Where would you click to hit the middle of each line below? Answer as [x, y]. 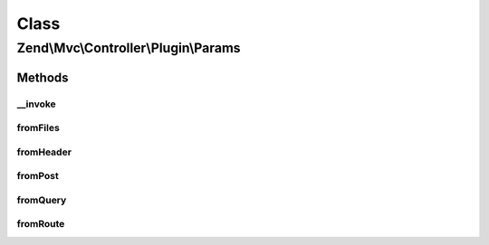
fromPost [38, 176]
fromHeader [44, 152]
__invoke [36, 104]
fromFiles [38, 128]
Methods [43, 77]
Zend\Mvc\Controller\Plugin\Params [129, 48]
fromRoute [41, 224]
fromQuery [42, 200]
